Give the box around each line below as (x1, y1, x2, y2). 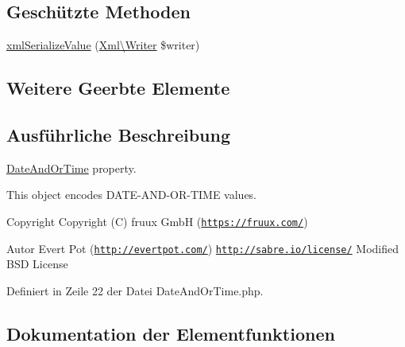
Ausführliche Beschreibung (6, 122, 230, 146)
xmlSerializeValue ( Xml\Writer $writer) (6, 37, 200, 53)
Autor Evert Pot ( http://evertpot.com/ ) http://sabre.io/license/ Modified (6, 240, 399, 256)
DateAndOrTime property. (6, 159, 137, 176)
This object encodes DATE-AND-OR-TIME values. (6, 186, 257, 203)
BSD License (6, 255, 68, 272)
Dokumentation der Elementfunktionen (6, 321, 335, 345)
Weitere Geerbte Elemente (6, 76, 230, 100)
